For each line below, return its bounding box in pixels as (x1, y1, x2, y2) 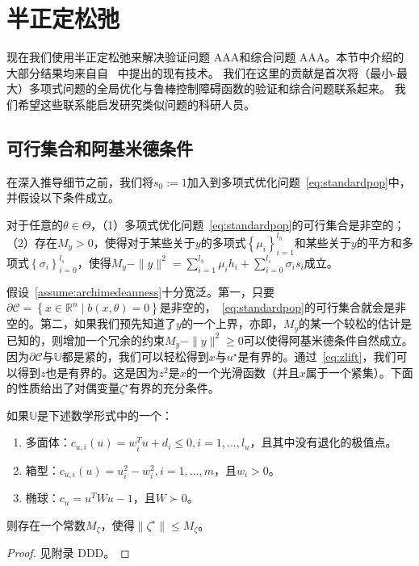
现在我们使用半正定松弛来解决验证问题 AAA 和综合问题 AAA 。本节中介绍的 (6, 48, 404, 65)
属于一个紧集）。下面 (305, 363, 413, 380)
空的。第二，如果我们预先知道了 (6, 315, 176, 332)
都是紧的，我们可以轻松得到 (61, 348, 209, 365)
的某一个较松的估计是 (299, 315, 413, 332)
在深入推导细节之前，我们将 (6, 173, 153, 190)
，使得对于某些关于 (93, 233, 195, 250)
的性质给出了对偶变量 (6, 379, 119, 396)
